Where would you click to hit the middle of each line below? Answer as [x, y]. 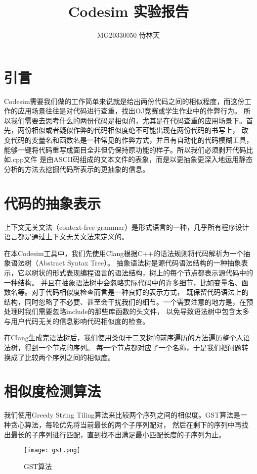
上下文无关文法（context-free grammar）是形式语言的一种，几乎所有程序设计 [127, 227]
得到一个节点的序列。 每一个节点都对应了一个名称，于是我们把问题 [133, 347]
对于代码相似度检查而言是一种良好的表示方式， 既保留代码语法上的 [140, 292]
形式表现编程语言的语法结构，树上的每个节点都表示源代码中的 [152, 272]
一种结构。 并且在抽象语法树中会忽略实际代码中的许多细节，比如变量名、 [123, 282]
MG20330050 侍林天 [128, 35]
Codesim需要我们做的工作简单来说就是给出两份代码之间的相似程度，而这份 [124, 101]
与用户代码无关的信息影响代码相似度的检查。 [77, 321]
